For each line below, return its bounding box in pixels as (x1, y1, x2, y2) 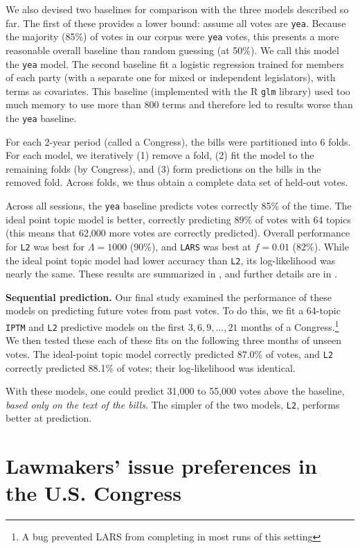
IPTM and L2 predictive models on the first (6, 319, 186, 334)
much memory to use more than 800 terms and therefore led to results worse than (6, 97, 353, 112)
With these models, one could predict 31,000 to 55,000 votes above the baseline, (6, 384, 345, 398)
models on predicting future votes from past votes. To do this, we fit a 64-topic (6, 303, 341, 318)
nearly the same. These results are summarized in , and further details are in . (6, 266, 338, 281)
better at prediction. (6, 411, 92, 425)
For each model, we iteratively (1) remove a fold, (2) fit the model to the (6, 148, 314, 162)
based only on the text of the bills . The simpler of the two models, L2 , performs (6, 397, 340, 411)
